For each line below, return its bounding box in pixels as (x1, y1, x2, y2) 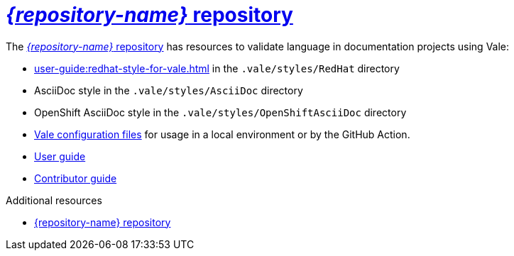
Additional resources (6, 194, 102, 206)
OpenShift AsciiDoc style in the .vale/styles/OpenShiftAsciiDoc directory (34, 106, 407, 118)
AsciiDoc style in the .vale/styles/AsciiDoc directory (34, 84, 303, 96)
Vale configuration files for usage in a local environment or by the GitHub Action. (34, 128, 410, 140)
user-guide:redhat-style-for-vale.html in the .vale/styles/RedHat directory (34, 62, 400, 74)
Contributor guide (34, 172, 117, 184)
